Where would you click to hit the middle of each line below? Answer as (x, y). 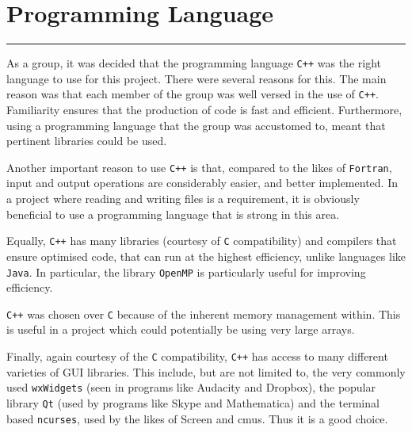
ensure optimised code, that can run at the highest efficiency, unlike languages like (206, 256)
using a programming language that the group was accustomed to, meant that (196, 125)
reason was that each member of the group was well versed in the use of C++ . (193, 94)
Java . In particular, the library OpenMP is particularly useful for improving (186, 271)
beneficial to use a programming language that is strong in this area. (173, 214)
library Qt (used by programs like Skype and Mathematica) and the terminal (193, 402)
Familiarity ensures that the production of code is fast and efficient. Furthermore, (204, 110)
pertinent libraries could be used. (87, 141)
